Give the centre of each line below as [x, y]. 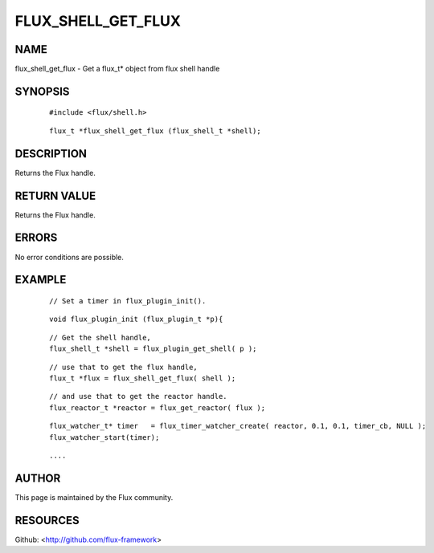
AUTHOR [38, 478]
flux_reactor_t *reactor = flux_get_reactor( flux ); [157, 408]
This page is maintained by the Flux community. [94, 497]
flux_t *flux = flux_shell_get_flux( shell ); [143, 378]
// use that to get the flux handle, [124, 367]
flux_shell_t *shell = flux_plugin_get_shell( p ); [153, 349]
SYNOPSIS [42, 91]
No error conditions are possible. [70, 257]
